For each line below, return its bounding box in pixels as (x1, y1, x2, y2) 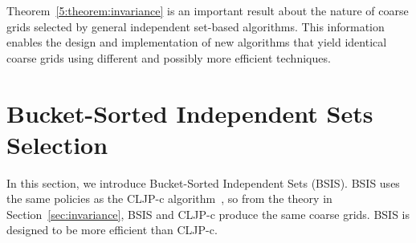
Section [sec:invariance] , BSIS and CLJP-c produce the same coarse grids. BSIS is (6, 205, 410, 222)
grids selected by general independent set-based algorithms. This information (6, 18, 385, 34)
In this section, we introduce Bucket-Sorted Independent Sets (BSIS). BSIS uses (6, 174, 400, 191)
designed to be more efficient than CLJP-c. (6, 221, 218, 238)
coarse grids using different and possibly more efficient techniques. (6, 49, 331, 66)
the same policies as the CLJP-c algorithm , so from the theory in (6, 190, 332, 207)
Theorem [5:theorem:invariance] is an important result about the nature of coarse (6, 2, 409, 18)
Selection (6, 128, 108, 160)
